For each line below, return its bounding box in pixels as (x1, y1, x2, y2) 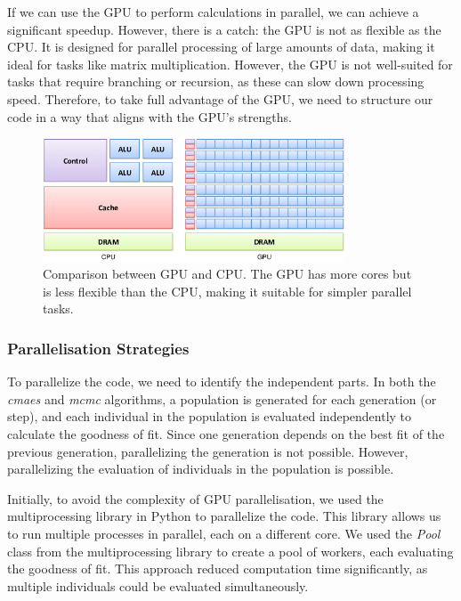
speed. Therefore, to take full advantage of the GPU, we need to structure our (7, 89, 433, 108)
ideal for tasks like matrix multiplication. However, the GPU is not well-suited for (7, 54, 453, 73)
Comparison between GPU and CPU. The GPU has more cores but (43, 264, 412, 283)
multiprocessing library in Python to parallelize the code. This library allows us (7, 507, 441, 525)
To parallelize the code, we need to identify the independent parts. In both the (7, 372, 436, 391)
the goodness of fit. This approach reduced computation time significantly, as (7, 559, 428, 578)
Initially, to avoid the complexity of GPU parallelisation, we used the (7, 489, 384, 508)
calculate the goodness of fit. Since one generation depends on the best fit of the (7, 425, 445, 443)
